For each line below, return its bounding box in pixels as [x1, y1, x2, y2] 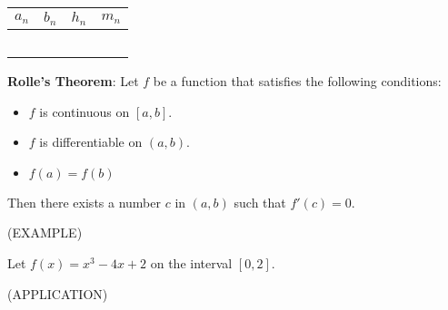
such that [234, 192, 286, 211]
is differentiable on [39, 132, 143, 151]
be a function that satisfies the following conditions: [153, 71, 442, 90]
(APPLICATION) [7, 284, 108, 303]
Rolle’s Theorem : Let [7, 71, 139, 90]
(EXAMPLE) [7, 223, 83, 242]
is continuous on [39, 102, 130, 121]
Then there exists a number [7, 192, 161, 211]
